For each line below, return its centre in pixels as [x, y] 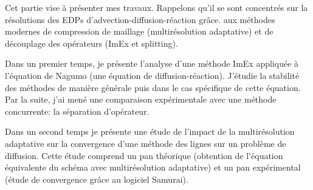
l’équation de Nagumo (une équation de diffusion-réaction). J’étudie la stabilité [152, 75]
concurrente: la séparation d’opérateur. [77, 111]
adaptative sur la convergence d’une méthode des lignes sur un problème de [146, 143]
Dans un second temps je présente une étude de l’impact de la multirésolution [150, 131]
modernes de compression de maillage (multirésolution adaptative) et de [139, 31]
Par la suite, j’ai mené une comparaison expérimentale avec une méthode [141, 99]
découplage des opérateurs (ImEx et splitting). [91, 43]
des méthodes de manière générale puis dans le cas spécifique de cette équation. [153, 87]
